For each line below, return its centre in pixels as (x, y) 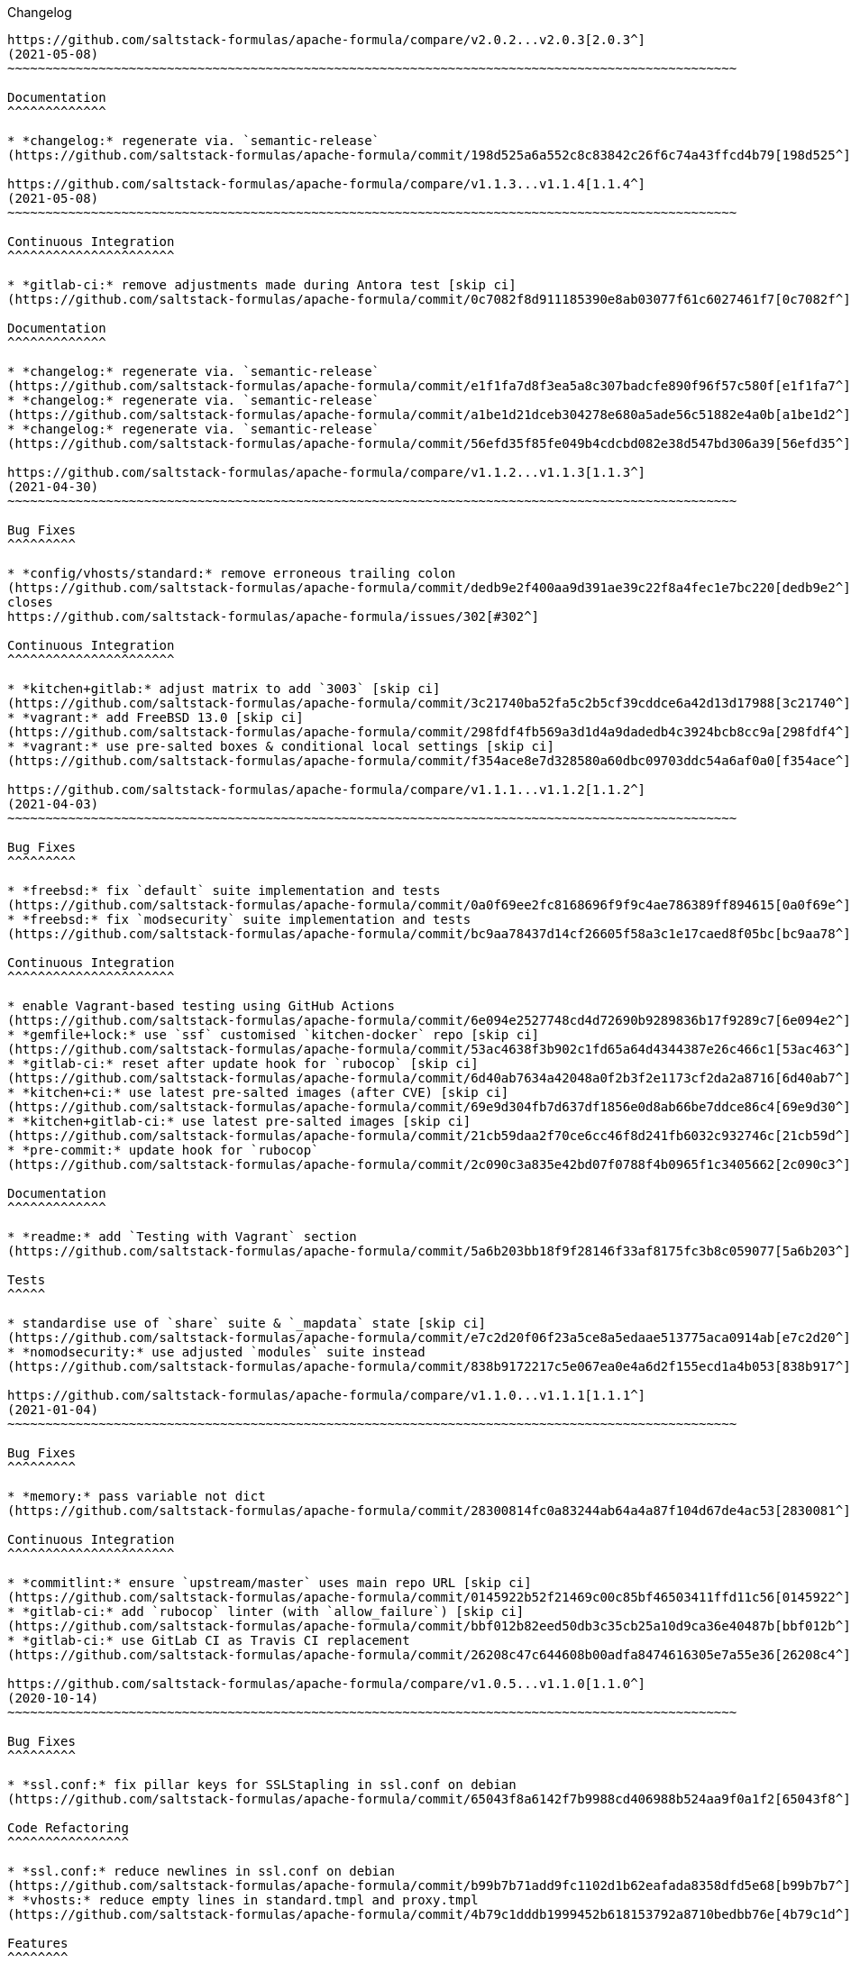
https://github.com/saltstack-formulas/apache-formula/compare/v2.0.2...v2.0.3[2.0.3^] (327, 40)
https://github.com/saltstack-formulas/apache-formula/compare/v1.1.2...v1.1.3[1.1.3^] (327, 472)
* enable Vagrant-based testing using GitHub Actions (201, 1006)
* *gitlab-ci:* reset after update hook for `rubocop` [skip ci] (243, 1064)
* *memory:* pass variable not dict (137, 1496)
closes (30, 602)
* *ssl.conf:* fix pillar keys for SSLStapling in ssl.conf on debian (262, 1785)
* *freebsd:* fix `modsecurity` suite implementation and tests (239, 919)
